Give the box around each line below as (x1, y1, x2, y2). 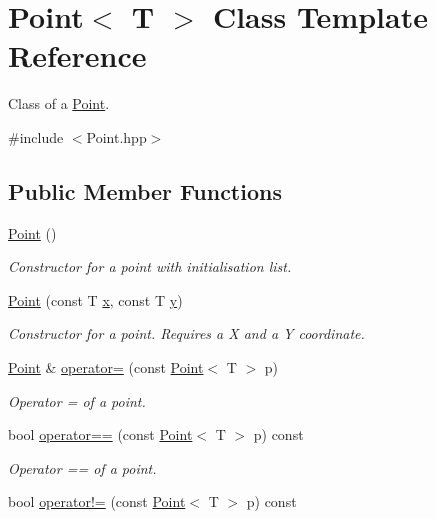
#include (8, 126, 64, 147)
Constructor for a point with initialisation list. (8, 256, 292, 277)
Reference (8, 35, 147, 76)
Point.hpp (86, 126, 147, 147)
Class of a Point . (8, 93, 110, 114)
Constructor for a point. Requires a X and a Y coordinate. (8, 323, 365, 344)
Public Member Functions (8, 175, 282, 206)
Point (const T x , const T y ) (8, 289, 183, 310)
